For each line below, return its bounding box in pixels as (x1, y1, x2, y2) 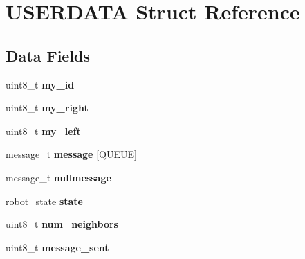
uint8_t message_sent (6, 240, 109, 254)
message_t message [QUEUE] (6, 147, 137, 161)
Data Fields (6, 44, 91, 66)
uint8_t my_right (6, 100, 89, 115)
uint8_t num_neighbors (6, 217, 118, 231)
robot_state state (6, 193, 83, 208)
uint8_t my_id (6, 77, 75, 91)
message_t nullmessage (6, 170, 111, 184)
